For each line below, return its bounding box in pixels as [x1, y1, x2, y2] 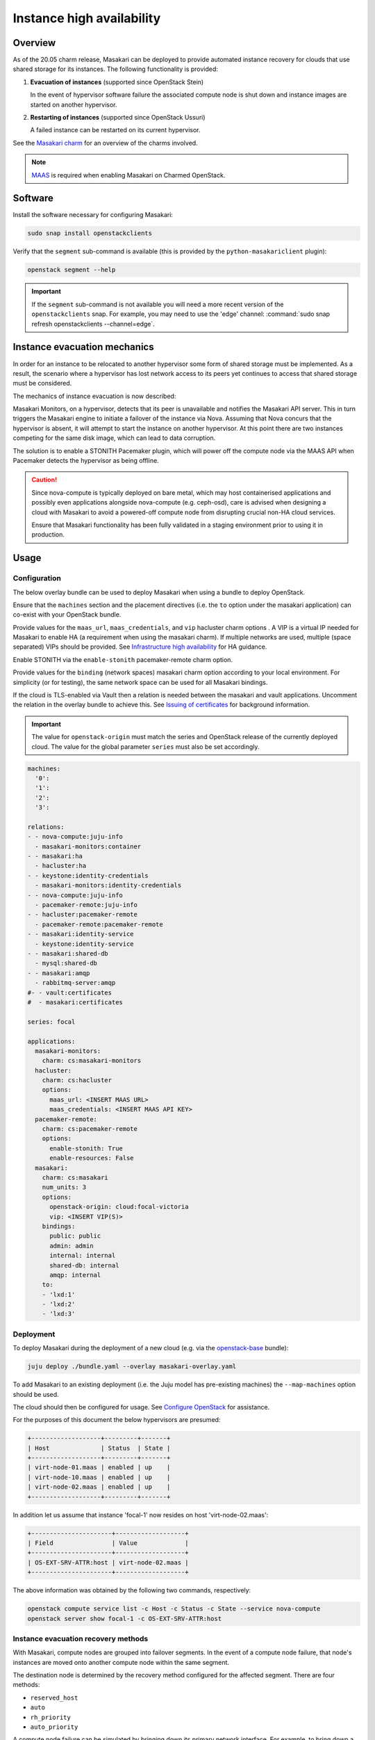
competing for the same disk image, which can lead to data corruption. [12, 434, 216, 442]
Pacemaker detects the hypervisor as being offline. [12, 457, 159, 465]
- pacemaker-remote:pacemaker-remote [35, 920, 163, 928]
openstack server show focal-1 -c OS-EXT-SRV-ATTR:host [27, 1615, 222, 1622]
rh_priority [30, 1713, 71, 1721]
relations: [27, 823, 65, 831]
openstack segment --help [27, 266, 116, 274]
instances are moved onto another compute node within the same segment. [12, 1658, 229, 1666]
